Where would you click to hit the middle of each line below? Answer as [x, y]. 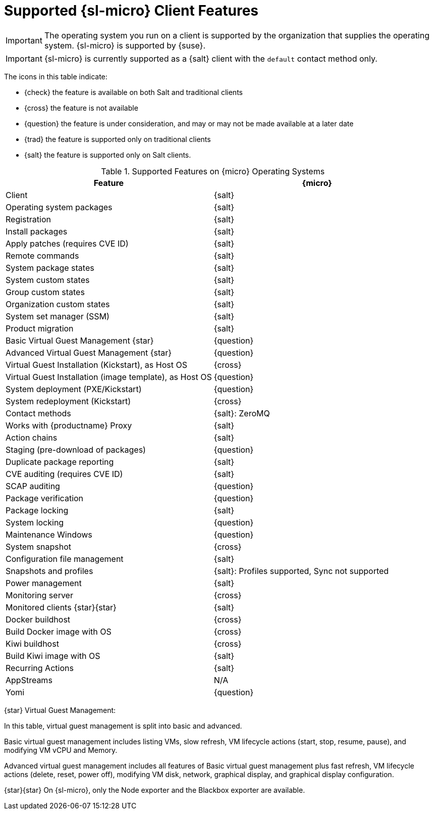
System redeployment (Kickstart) [68, 401]
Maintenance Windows [49, 534]
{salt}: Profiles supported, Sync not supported [301, 571]
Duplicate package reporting [60, 462]
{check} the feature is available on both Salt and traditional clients [133, 92]
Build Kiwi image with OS [53, 656]
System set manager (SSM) [58, 316]
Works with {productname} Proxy [69, 425]
